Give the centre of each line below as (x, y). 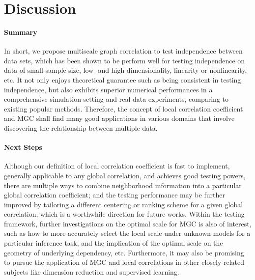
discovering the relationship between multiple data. (81, 127)
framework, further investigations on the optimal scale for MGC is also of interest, (128, 223)
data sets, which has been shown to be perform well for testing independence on (125, 60)
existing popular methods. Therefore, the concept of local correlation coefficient (124, 108)
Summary (21, 32)
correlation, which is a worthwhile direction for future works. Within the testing (124, 214)
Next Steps (23, 147)
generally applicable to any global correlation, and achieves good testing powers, (125, 175)
